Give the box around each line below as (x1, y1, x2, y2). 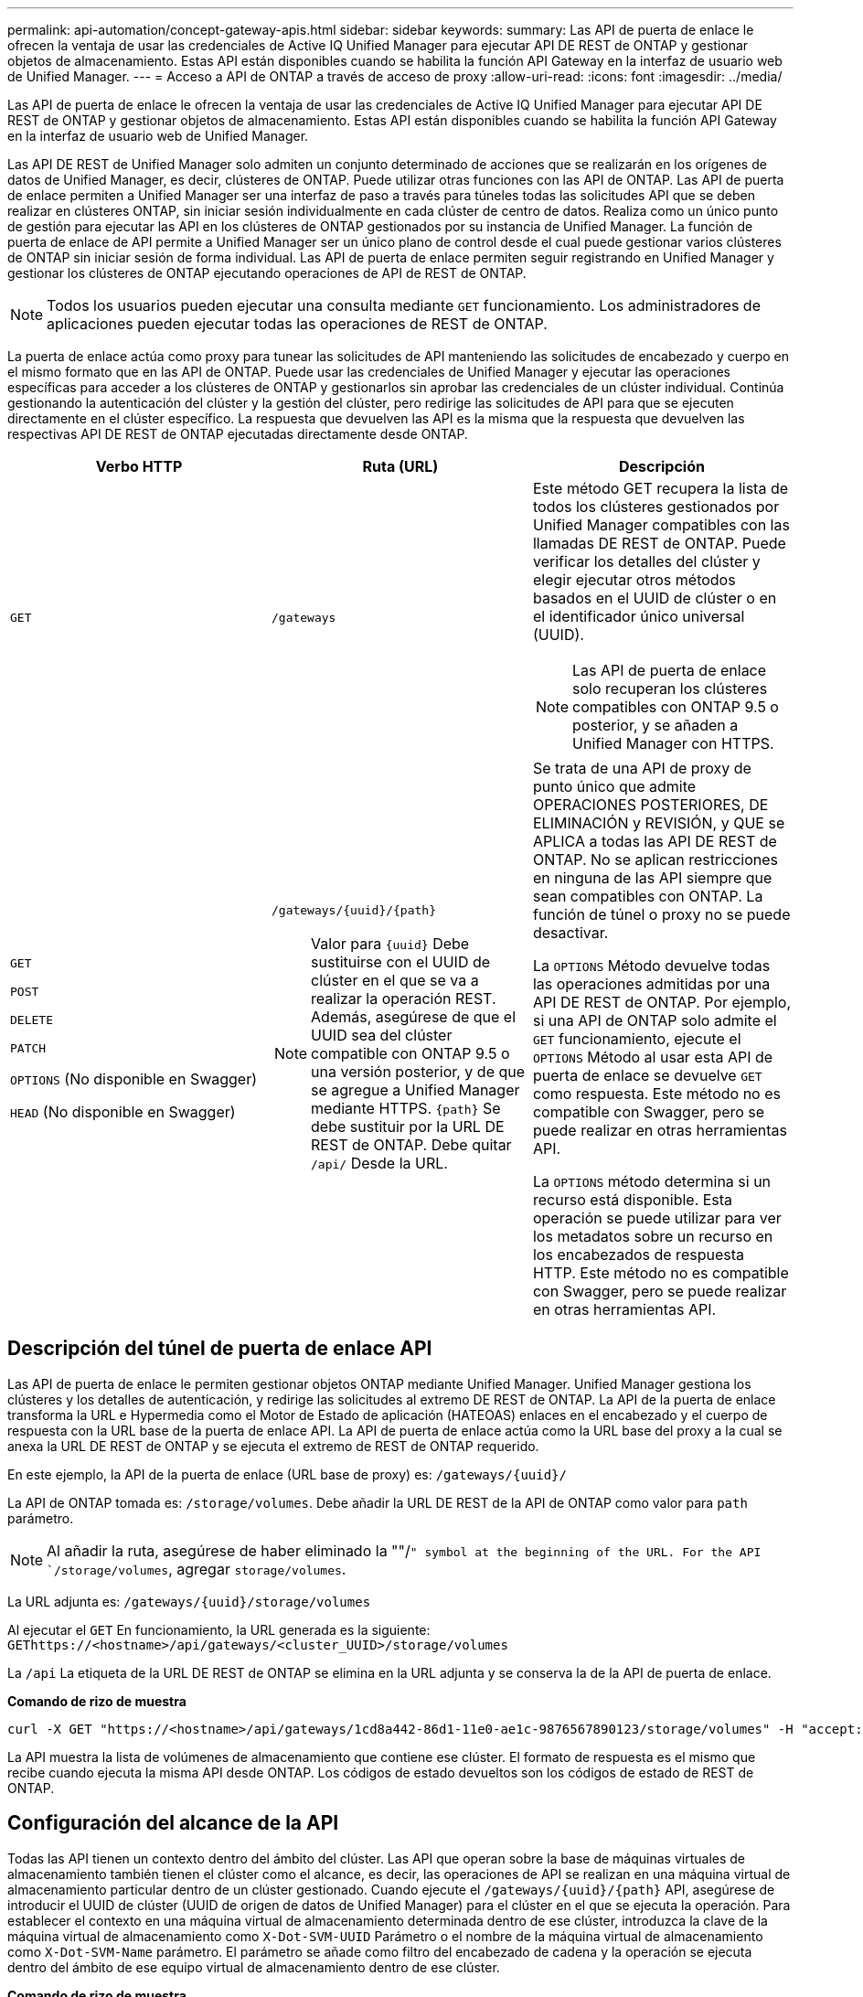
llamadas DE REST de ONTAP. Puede (532, 534, 786, 552)
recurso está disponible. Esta (532, 1191, 733, 1209)
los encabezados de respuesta (532, 1245, 744, 1264)
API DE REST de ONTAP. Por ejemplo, (532, 993, 791, 1011)
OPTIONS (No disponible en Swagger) (10, 1070, 258, 1088)
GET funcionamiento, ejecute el (532, 1030, 741, 1048)
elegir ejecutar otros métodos (532, 571, 736, 589)
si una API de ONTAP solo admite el (532, 1011, 777, 1030)
